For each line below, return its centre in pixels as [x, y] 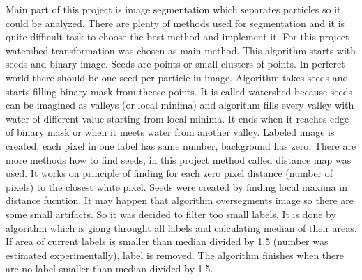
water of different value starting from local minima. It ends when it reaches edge [178, 118]
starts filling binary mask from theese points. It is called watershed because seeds [179, 91]
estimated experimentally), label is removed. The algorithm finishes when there [175, 255]
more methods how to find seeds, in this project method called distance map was [179, 159]
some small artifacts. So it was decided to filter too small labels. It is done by [171, 213]
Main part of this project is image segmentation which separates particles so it [173, 9]
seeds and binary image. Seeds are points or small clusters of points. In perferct [175, 64]
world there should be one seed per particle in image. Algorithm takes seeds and [177, 77]
